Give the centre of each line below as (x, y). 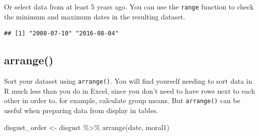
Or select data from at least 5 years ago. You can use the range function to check (129, 6)
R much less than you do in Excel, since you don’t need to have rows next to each (129, 90)
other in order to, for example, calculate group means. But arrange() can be (122, 100)
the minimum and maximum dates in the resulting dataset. (95, 16)
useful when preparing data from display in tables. (81, 110)
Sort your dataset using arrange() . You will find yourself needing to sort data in (128, 81)
